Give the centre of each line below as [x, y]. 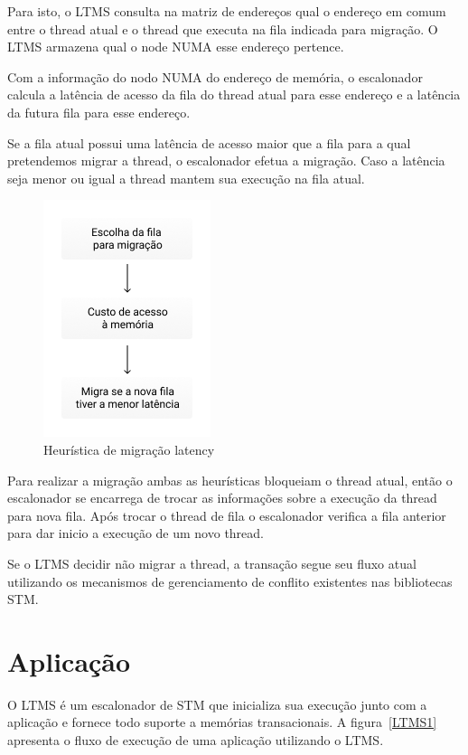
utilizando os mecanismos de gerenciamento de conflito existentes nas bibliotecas [230, 581]
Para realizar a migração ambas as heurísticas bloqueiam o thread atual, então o [230, 480]
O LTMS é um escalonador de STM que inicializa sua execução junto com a [217, 704]
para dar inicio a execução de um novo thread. [136, 533]
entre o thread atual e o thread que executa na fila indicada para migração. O [223, 28]
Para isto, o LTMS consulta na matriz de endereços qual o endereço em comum [227, 11]
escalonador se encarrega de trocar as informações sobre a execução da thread [222, 498]
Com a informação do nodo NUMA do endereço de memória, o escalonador [215, 76]
